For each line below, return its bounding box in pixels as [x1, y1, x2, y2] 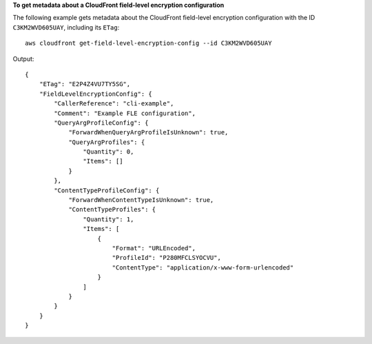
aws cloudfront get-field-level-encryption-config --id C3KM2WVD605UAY [25, 39, 272, 48]
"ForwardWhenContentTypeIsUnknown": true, [68, 196, 214, 204]
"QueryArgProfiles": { [68, 138, 145, 146]
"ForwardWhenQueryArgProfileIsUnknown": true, [68, 128, 229, 136]
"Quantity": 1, [83, 215, 134, 223]
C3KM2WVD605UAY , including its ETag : [12, 23, 120, 31]
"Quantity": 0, [83, 148, 134, 156]
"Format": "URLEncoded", [112, 244, 196, 252]
